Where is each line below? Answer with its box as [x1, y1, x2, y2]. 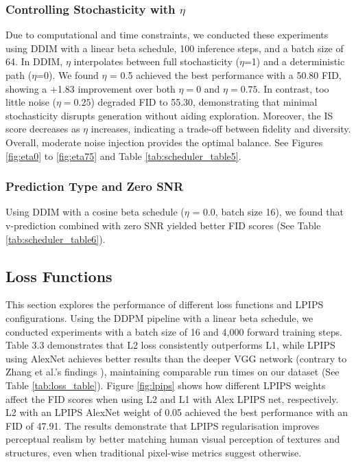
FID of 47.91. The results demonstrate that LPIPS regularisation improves [5, 418, 320, 432]
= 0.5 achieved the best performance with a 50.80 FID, [110, 68, 342, 82]
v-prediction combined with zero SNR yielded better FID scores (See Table [5, 218, 321, 232]
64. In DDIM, [5, 54, 63, 69]
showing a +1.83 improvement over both [5, 81, 176, 95]
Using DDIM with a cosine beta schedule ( [5, 205, 185, 219]
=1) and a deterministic [244, 54, 345, 69]
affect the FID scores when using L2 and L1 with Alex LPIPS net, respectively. [5, 391, 339, 406]
